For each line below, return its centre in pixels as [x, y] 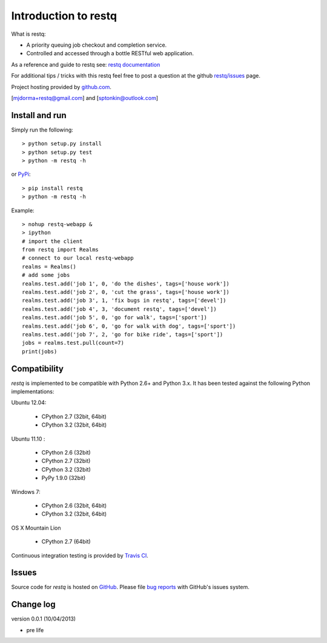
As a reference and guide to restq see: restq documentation [86, 64]
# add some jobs [46, 275]
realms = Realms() [49, 266]
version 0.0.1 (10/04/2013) [43, 619]
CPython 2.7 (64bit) [66, 542]
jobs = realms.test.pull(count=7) [73, 343]
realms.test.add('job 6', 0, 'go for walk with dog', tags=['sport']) [129, 326]
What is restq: [28, 34]
